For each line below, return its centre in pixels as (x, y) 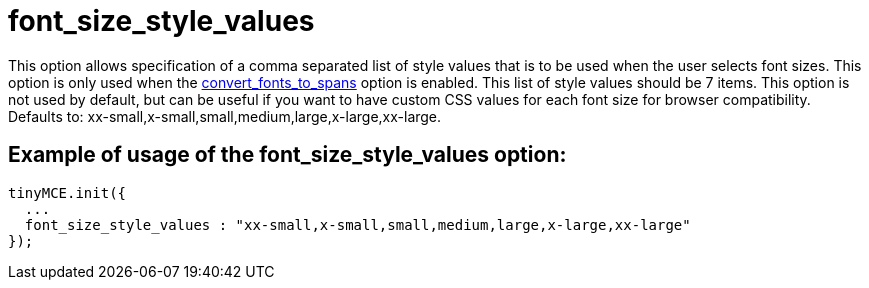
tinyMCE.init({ (67, 192)
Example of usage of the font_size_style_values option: (287, 155)
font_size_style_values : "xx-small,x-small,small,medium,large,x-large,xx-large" (357, 224)
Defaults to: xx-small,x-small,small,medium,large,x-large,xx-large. (225, 116)
